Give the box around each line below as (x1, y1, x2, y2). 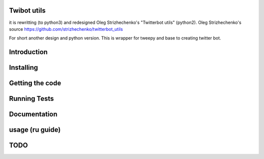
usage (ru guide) (9, 126, 61, 134)
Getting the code (9, 79, 61, 87)
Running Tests (9, 95, 54, 103)
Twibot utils (9, 6, 46, 15)
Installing (9, 63, 39, 72)
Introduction (9, 48, 48, 56)
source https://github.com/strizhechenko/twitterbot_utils (9, 26, 123, 32)
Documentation (9, 110, 58, 119)
